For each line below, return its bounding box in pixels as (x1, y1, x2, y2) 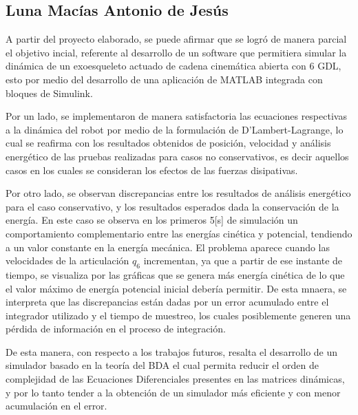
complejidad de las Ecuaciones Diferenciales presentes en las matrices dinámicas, (6, 372, 345, 386)
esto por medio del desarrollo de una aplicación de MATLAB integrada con (6, 72, 323, 86)
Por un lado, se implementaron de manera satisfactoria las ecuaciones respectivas (6, 109, 347, 123)
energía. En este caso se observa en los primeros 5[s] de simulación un (6, 213, 298, 227)
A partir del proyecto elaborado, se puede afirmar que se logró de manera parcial (6, 32, 347, 46)
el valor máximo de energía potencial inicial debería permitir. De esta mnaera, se (6, 281, 347, 295)
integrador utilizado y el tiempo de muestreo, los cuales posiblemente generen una (6, 308, 351, 322)
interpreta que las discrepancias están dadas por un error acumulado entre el (6, 295, 329, 309)
